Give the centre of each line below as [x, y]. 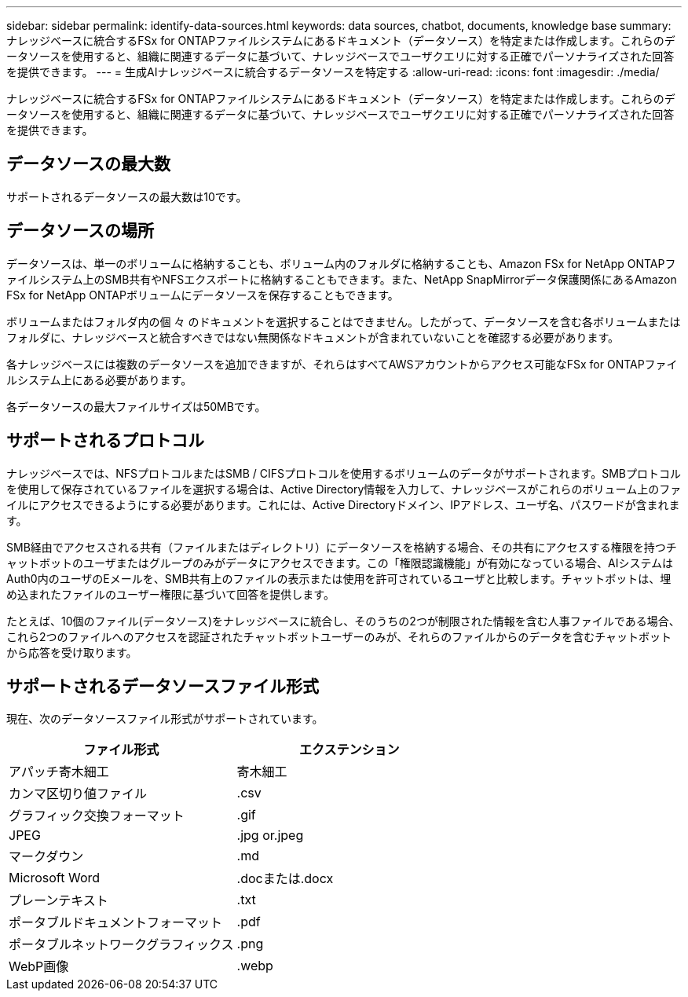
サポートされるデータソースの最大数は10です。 [127, 196]
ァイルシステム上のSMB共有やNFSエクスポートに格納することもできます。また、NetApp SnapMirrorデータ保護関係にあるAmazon [342, 279]
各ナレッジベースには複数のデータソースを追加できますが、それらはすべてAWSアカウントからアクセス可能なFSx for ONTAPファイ [342, 364]
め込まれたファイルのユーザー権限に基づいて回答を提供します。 [170, 594]
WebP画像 [39, 967]
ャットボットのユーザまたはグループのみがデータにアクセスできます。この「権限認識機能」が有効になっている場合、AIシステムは [340, 563]
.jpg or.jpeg [270, 836]
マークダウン [46, 857]
